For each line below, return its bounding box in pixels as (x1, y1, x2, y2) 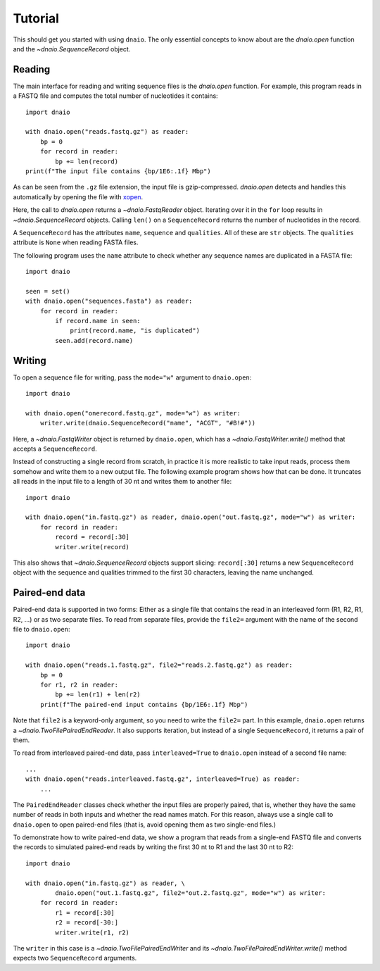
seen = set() (25, 287, 70, 295)
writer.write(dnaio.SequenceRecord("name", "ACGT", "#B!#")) (39, 419, 256, 427)
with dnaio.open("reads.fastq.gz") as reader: (25, 127, 189, 136)
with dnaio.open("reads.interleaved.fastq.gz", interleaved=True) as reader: (25, 775, 300, 783)
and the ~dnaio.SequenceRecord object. (13, 44, 131, 53)
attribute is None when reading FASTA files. (13, 238, 139, 246)
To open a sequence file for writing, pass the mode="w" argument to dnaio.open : (13, 373, 252, 382)
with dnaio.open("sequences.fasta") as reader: (25, 297, 193, 306)
